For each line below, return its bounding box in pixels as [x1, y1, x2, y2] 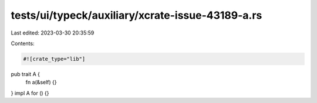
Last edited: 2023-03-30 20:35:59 [11, 29, 95, 36]
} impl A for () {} [11, 90, 49, 97]
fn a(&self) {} [25, 79, 57, 86]
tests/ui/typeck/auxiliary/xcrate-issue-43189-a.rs [11, 9, 262, 22]
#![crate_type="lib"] [23, 56, 86, 62]
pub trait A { [11, 70, 41, 77]
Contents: [11, 40, 35, 47]
